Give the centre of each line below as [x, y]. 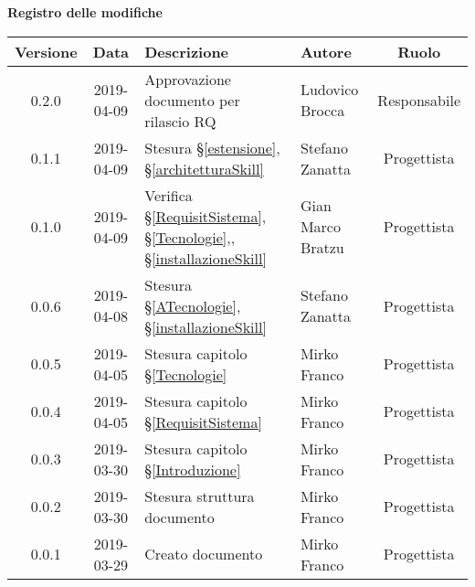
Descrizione [187, 51]
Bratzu [322, 248]
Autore [326, 51]
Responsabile [419, 100]
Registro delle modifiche [85, 12]
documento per [192, 100]
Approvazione [188, 79]
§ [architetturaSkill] [204, 168]
